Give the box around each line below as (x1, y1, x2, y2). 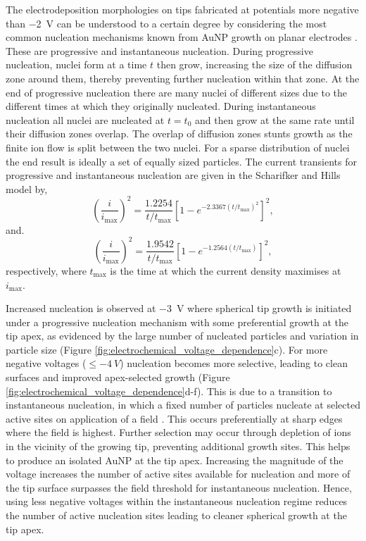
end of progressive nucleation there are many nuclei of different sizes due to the (6, 85, 348, 99)
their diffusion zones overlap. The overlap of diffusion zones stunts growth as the (6, 126, 353, 141)
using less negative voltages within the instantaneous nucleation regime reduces (6, 494, 348, 509)
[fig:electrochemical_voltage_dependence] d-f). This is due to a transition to (6, 383, 332, 398)
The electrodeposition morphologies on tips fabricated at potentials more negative (6, 2, 359, 16)
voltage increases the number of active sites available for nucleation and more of (6, 466, 351, 481)
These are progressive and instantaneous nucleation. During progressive (6, 43, 313, 58)
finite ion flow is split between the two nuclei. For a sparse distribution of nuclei (6, 139, 350, 154)
